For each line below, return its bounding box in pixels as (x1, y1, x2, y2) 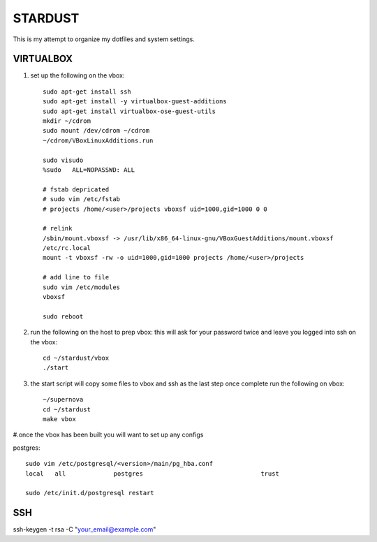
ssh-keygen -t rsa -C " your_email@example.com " (13, 525, 156, 534)
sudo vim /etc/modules (43, 283, 121, 291)
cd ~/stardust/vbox (43, 354, 110, 362)
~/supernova (43, 395, 84, 404)
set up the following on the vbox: (30, 71, 125, 80)
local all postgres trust (25, 469, 279, 478)
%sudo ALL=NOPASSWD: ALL (43, 166, 135, 174)
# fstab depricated (43, 185, 110, 193)
